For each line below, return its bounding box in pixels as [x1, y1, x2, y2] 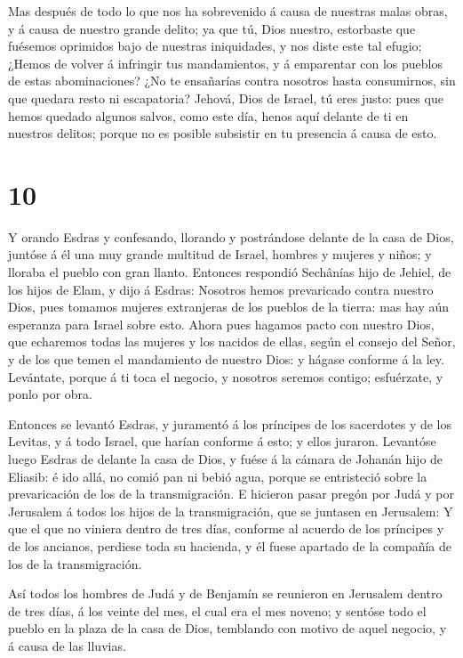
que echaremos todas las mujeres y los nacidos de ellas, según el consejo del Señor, [8, 332, 456, 351]
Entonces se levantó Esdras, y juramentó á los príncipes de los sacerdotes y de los [8, 414, 452, 433]
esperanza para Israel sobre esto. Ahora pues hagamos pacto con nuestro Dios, [8, 314, 435, 333]
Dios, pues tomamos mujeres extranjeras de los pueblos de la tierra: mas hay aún [8, 297, 450, 316]
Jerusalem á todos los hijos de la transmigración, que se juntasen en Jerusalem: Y [8, 501, 453, 520]
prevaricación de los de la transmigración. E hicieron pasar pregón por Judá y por [8, 484, 454, 503]
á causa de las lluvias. [8, 636, 126, 654]
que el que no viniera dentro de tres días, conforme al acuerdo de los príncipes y [8, 519, 444, 538]
